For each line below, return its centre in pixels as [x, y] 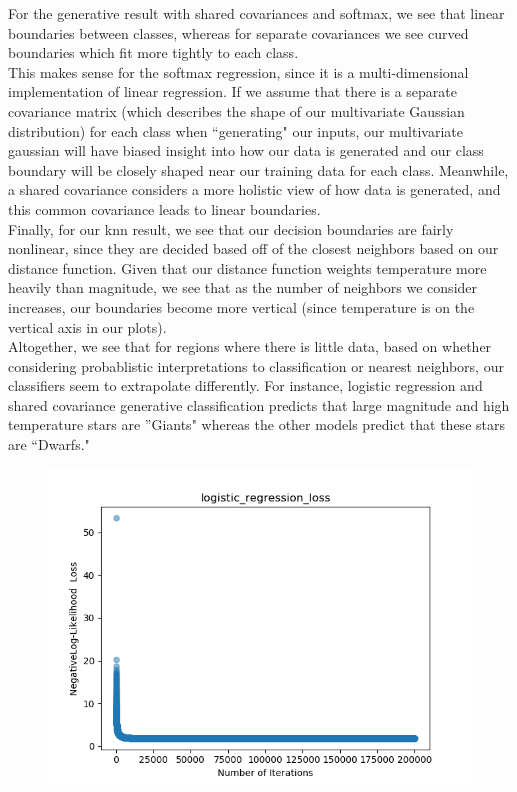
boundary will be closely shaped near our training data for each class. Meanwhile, [258, 169]
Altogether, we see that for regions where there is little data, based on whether [250, 346]
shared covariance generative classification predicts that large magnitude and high [259, 404]
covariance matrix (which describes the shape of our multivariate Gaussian [236, 110]
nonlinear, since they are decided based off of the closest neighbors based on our [253, 248]
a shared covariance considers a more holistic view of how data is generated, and [254, 189]
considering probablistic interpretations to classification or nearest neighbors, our [256, 365]
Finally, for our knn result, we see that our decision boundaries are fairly [231, 228]
